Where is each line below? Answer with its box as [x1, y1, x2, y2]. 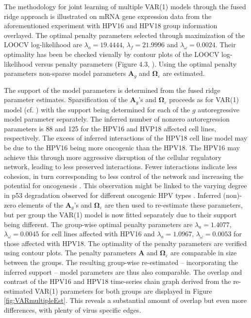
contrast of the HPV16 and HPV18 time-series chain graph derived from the [4, 276, 231, 286]
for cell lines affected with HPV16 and [41, 229, 155, 239]
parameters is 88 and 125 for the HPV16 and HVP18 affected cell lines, [4, 123, 217, 133]
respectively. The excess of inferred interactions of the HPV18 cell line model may [4, 133, 248, 143]
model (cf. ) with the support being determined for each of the [4, 104, 190, 114]
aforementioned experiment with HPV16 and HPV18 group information [4, 20, 218, 31]
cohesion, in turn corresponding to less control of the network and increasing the [4, 171, 243, 181]
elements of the [18, 199, 64, 210]
